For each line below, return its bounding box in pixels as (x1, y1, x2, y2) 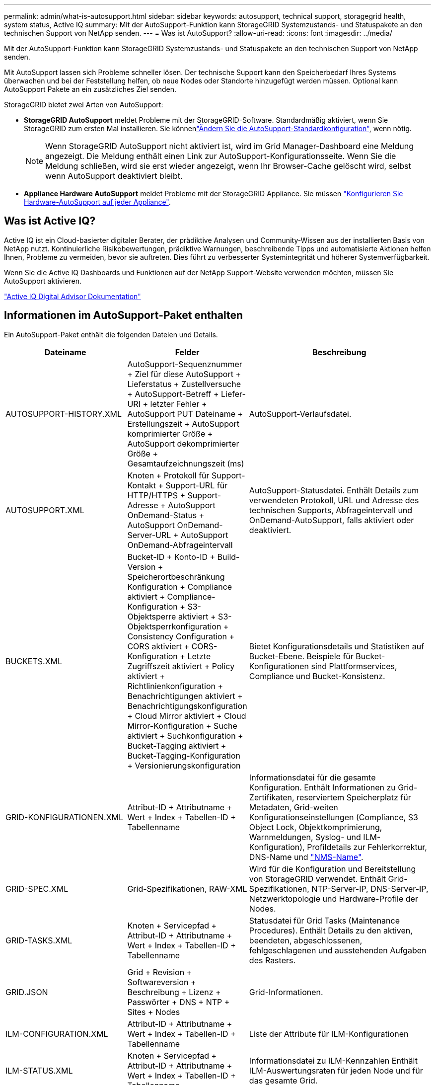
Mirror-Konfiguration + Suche (127, 720, 237, 731)
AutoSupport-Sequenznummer (127, 359, 242, 369)
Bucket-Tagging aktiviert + (127, 740, 226, 751)
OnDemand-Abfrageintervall (127, 540, 233, 550)
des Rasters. (249, 955, 296, 965)
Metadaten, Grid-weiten (249, 802, 338, 812)
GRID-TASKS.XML (5, 935, 72, 945)
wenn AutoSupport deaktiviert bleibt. (45, 171, 183, 181)
